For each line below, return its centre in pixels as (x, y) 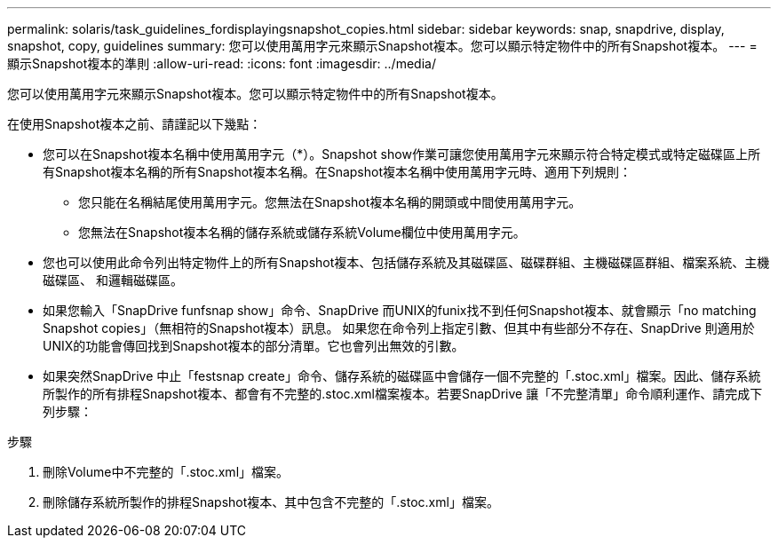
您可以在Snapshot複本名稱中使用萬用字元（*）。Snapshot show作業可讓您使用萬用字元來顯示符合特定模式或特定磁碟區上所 (401, 154)
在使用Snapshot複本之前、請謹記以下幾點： (135, 124)
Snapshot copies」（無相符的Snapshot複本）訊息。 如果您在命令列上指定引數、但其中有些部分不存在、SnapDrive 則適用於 (399, 328)
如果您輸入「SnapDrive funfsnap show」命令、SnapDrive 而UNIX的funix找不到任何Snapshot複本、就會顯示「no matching (400, 310)
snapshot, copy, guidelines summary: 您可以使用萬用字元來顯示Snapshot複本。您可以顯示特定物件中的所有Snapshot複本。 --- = (382, 46)
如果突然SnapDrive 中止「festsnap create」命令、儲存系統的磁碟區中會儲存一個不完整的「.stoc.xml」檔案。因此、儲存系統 (402, 376)
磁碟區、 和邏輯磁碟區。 (113, 280)
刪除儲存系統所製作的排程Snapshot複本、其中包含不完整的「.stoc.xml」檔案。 (271, 502)
